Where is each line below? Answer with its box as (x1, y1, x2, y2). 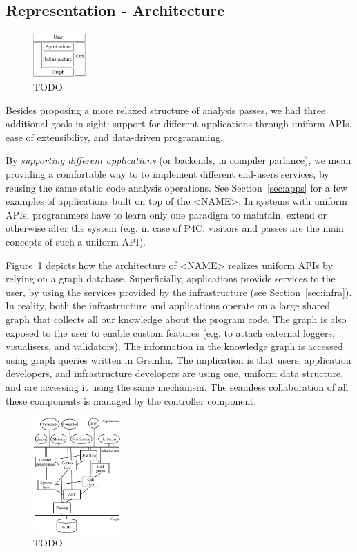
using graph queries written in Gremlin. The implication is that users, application (6, 352, 351, 367)
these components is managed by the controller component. (6, 393, 257, 407)
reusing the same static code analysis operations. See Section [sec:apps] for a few (6, 180, 347, 194)
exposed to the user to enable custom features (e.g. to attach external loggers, (6, 325, 335, 340)
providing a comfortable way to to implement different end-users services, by (6, 167, 329, 181)
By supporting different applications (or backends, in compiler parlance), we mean (6, 153, 351, 167)
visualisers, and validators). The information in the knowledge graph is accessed (6, 339, 343, 353)
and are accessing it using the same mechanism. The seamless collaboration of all (6, 379, 349, 394)
